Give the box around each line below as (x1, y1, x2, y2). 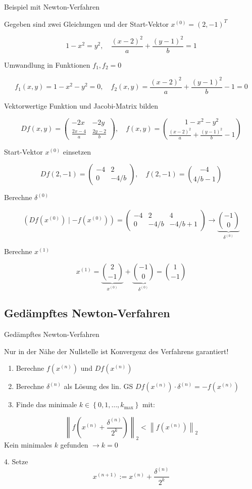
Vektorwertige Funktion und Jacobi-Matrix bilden (4, 100, 159, 111)
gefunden (60, 439, 88, 450)
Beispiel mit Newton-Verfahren (4, 2, 99, 12)
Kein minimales (4, 439, 52, 450)
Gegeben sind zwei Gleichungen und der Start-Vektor (4, 18, 169, 29)
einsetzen (63, 146, 91, 157)
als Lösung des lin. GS (64, 381, 133, 392)
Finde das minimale (16, 399, 77, 410)
